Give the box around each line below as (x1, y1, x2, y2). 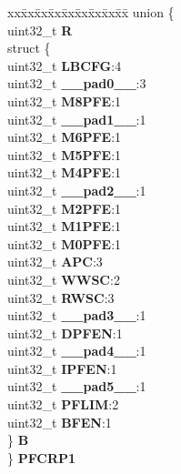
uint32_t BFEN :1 (7, 412, 112, 431)
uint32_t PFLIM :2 (7, 395, 119, 414)
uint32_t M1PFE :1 (7, 217, 122, 236)
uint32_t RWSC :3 (7, 287, 115, 307)
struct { (7, 38, 51, 57)
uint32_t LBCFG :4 (7, 55, 122, 75)
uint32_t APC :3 (7, 252, 103, 271)
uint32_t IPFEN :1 (7, 358, 117, 378)
